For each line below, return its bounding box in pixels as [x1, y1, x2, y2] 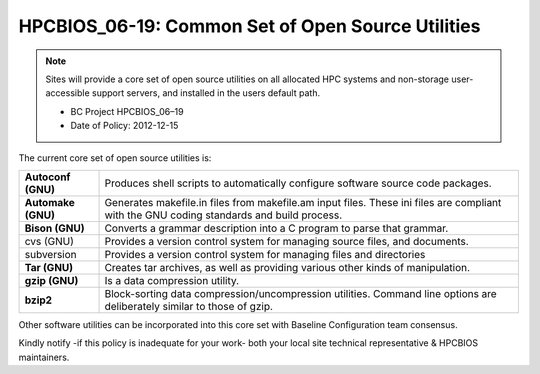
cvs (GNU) [24, 234, 75, 248]
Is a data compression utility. [104, 273, 240, 287]
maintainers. [18, 351, 70, 363]
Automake [24, 195, 75, 209]
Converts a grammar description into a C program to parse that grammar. [104, 221, 449, 235]
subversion [24, 247, 77, 261]
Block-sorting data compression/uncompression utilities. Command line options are [104, 286, 497, 300]
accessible [45, 87, 90, 99]
